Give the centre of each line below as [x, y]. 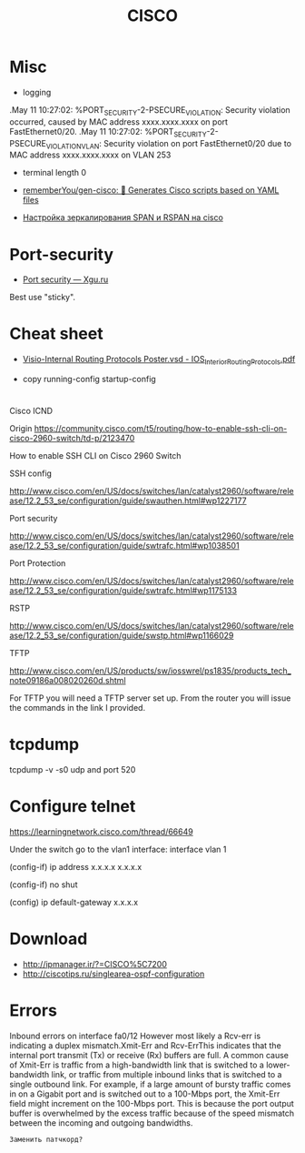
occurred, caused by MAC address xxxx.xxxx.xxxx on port [119, 121]
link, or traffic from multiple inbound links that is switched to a [167, 1074]
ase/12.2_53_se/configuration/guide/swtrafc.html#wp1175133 [123, 591]
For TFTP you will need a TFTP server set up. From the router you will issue [150, 698]
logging [37, 92]
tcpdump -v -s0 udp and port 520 [73, 770]
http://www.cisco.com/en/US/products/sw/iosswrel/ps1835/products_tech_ [151, 671]
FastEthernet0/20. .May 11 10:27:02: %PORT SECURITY [108, 132]
